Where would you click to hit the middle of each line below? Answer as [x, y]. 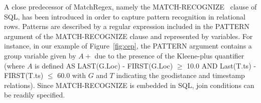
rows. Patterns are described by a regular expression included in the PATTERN [127, 26]
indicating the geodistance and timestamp [180, 75]
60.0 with [72, 75]
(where [15, 65]
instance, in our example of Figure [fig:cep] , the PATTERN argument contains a [128, 46]
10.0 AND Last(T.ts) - [221, 65]
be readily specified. [35, 95]
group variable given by [40, 55]
